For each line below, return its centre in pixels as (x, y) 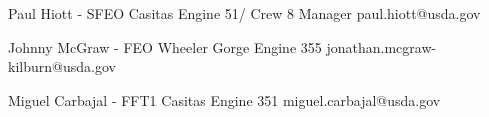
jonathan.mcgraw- (381, 46)
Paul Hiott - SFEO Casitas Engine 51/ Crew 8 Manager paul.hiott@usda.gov (244, 13)
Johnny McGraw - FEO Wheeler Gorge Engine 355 (165, 46)
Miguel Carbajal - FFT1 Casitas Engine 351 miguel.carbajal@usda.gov (224, 99)
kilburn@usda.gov (62, 66)
